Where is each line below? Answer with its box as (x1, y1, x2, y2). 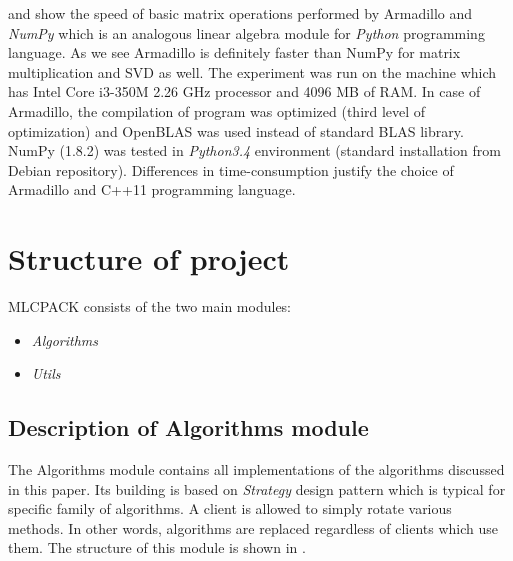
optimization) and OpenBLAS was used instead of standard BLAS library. (8, 120, 464, 141)
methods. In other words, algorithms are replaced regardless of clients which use (8, 517, 498, 538)
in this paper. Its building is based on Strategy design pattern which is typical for (8, 478, 506, 499)
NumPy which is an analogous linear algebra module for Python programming (8, 22, 485, 43)
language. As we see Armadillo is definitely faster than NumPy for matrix (8, 42, 461, 63)
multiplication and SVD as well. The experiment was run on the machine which (8, 61, 497, 82)
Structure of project (8, 238, 290, 279)
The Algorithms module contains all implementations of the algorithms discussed (8, 459, 505, 480)
